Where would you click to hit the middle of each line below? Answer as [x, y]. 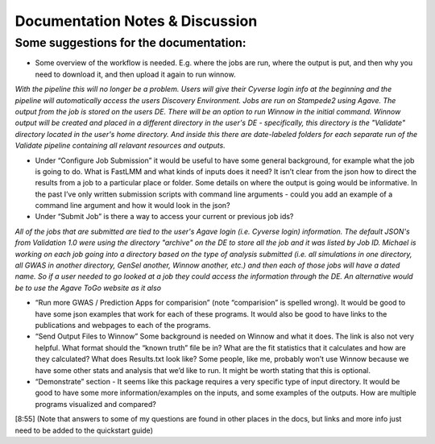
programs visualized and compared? [95, 404]
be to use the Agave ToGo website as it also [88, 288]
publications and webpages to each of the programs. [123, 325]
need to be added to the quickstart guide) [84, 430]
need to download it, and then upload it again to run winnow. [135, 74]
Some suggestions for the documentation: [130, 43]
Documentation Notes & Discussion [136, 21]
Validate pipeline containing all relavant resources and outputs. [120, 146]
